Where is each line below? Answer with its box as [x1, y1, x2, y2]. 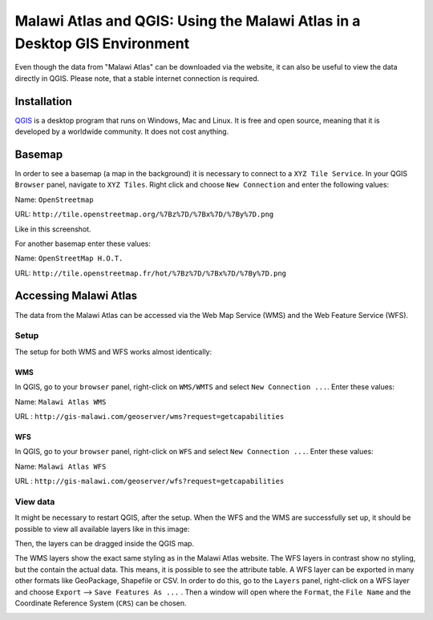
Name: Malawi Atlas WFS [14, 461, 107, 471]
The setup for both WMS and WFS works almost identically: [14, 347, 212, 356]
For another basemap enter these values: [14, 239, 152, 248]
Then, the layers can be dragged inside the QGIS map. [14, 538, 195, 548]
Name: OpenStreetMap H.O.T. [14, 253, 123, 264]
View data [14, 496, 55, 507]
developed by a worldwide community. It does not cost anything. [14, 127, 229, 136]
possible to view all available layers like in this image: [14, 524, 190, 533]
